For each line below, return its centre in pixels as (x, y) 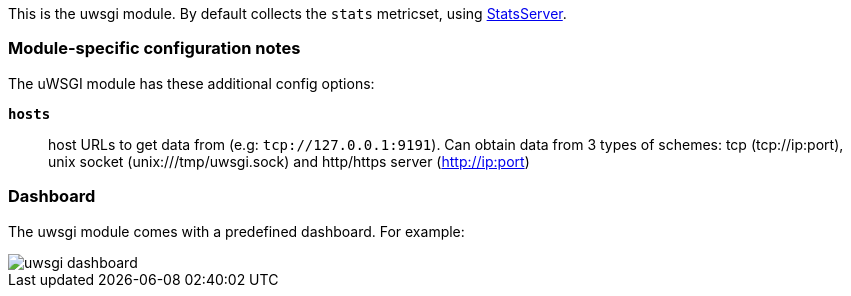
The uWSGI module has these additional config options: (191, 83)
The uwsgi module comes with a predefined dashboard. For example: (236, 231)
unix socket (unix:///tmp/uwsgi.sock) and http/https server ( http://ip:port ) (289, 161)
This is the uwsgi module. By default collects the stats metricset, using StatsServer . (287, 13)
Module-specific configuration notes (154, 48)
